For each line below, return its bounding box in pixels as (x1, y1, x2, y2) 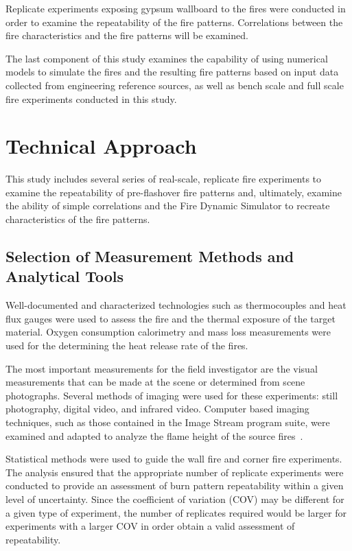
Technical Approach (5, 132, 197, 160)
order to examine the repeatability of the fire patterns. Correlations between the (5, 14, 343, 29)
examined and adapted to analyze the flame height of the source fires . (5, 428, 303, 443)
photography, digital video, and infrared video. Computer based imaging (5, 401, 309, 416)
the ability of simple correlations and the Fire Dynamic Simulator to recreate (5, 198, 330, 213)
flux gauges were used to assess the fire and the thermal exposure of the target (5, 311, 336, 325)
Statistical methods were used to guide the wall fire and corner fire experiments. (5, 452, 342, 466)
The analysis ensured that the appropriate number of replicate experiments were (5, 465, 344, 479)
